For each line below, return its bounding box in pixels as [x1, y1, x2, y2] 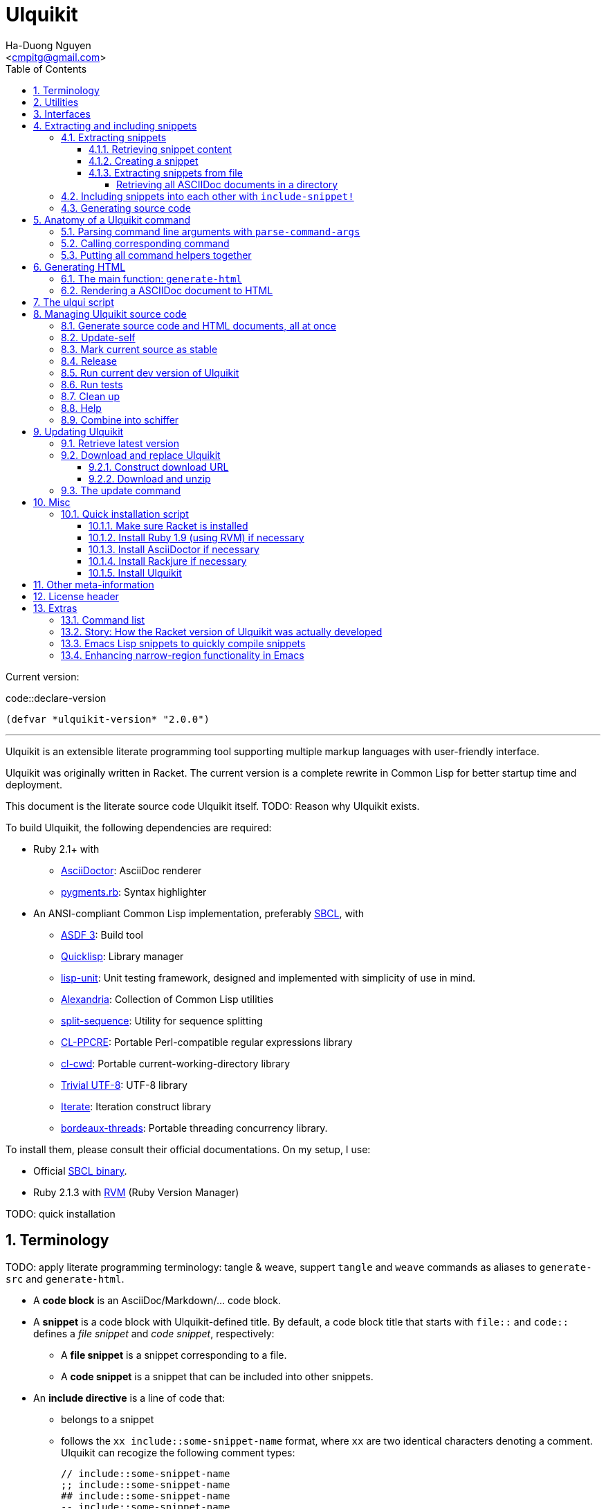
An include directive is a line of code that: [33, 1391, 226, 1404]
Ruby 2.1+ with [33, 842, 100, 855]
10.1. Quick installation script [61, 507, 189, 520]
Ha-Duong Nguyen [6, 39, 91, 51]
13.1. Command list [61, 613, 145, 626]
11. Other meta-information [33, 578, 154, 590]
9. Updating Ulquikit [33, 425, 124, 437]
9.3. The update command [61, 484, 181, 496]
